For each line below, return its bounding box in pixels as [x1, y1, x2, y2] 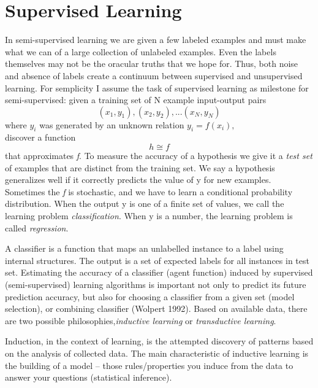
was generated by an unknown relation [39, 118, 184, 131]
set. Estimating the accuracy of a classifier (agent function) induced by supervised [5, 266, 313, 279]
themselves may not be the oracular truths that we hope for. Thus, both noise [5, 57, 298, 70]
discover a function [5, 131, 76, 144]
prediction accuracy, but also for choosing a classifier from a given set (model [5, 290, 295, 303]
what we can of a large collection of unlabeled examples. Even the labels [5, 45, 276, 58]
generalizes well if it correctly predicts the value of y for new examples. [5, 173, 271, 186]
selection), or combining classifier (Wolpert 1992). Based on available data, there [5, 302, 308, 315]
